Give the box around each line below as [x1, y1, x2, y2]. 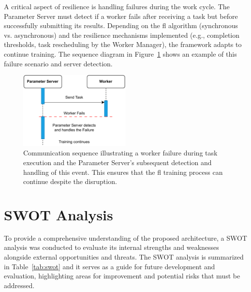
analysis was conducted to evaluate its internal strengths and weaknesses [4, 242, 219, 252]
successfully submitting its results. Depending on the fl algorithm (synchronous [4, 20, 238, 31]
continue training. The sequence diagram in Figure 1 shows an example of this [4, 48, 237, 59]
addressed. [4, 280, 35, 290]
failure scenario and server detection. [4, 58, 113, 68]
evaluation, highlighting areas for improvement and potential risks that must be [4, 271, 240, 281]
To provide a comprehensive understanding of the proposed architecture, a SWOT [4, 232, 247, 243]
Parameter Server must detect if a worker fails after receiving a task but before [4, 11, 238, 21]
